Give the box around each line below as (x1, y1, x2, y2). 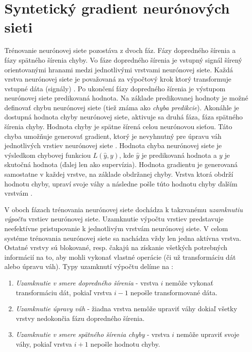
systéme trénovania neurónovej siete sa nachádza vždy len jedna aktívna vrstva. (4, 233, 241, 243)
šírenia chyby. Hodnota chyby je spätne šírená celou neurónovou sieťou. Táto (4, 121, 233, 132)
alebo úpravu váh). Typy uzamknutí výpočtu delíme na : (4, 261, 173, 271)
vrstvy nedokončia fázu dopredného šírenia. (16, 313, 145, 323)
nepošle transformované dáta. (130, 287, 218, 297)
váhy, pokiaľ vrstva (16, 338, 72, 349)
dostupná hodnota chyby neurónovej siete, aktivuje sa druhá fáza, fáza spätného (4, 112, 243, 122)
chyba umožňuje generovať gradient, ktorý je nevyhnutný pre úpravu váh (4, 131, 222, 141)
